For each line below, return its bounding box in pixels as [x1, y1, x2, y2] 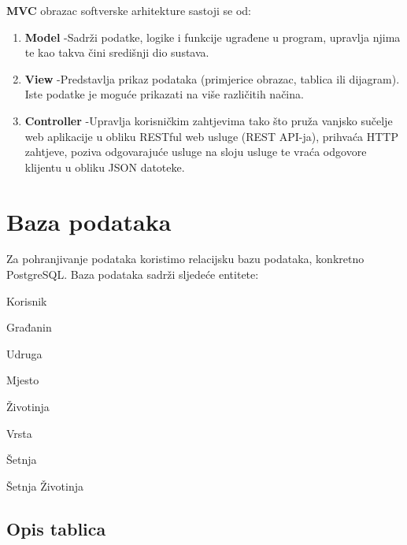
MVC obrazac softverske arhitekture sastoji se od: [6, 2, 251, 18]
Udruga [6, 345, 43, 361]
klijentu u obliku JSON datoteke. [24, 158, 185, 175]
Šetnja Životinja [6, 477, 84, 494]
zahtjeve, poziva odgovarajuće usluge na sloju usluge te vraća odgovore [24, 143, 367, 160]
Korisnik [6, 292, 47, 309]
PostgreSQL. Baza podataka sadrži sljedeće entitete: [6, 266, 259, 283]
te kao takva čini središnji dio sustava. [24, 44, 209, 61]
